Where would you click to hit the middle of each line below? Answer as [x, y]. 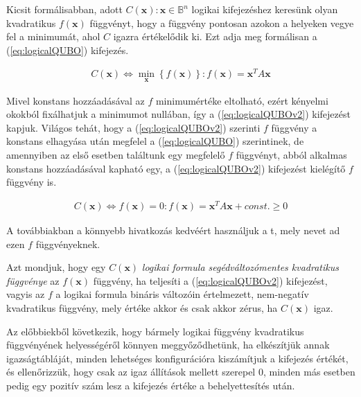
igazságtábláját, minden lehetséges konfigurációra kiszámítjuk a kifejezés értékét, [177, 358]
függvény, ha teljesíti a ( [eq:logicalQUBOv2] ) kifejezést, [210, 280]
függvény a [294, 127]
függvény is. [32, 182]
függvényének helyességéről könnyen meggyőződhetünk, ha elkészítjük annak [168, 345]
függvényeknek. [68, 244]
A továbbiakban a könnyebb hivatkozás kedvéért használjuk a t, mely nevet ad [173, 230]
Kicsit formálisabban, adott [64, 9]
